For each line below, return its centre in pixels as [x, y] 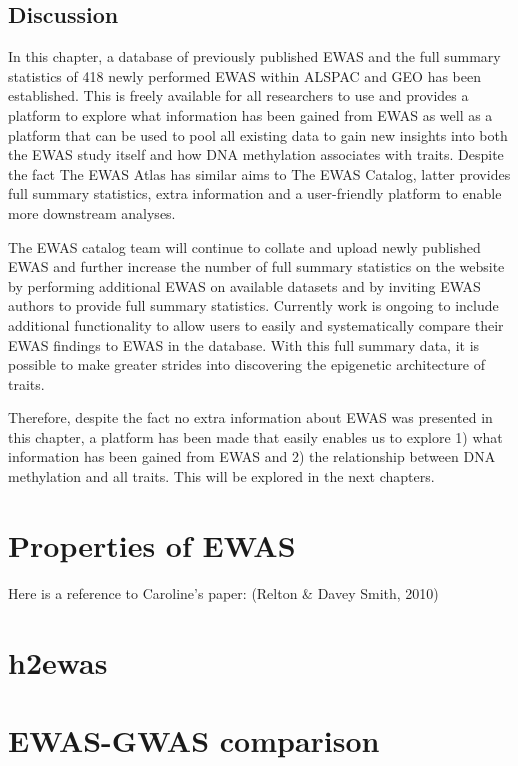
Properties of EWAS [152, 544]
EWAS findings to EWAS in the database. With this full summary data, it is [244, 344]
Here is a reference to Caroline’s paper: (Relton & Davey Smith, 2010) [223, 592]
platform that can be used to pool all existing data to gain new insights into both [258, 134]
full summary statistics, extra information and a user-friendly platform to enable [255, 193]
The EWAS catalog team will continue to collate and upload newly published [244, 246]
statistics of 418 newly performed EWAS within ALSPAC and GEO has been [245, 75]
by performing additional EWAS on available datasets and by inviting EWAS [244, 285]
